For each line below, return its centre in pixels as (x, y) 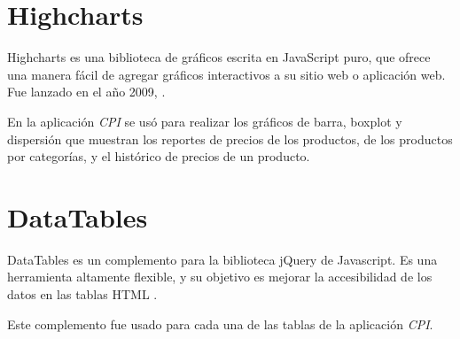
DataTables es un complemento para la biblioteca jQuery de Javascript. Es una (222, 259)
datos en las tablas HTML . (82, 294)
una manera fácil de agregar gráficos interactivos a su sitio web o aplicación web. (226, 74)
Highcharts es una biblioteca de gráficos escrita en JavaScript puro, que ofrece (219, 57)
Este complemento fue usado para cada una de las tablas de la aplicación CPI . (220, 324)
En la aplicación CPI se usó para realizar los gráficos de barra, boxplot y (205, 121)
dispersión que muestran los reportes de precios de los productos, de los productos (230, 139)
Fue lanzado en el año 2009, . (86, 92)
